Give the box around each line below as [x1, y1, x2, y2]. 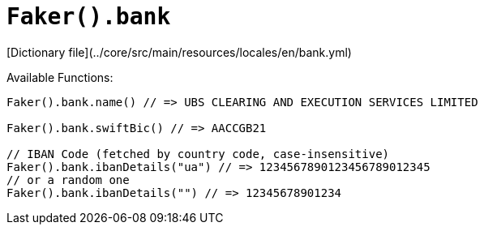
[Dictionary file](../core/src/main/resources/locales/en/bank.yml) [6, 45, 352, 59]
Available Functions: [6, 70, 114, 84]
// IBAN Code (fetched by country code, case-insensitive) [6, 147, 390, 160]
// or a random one [6, 173, 130, 186]
